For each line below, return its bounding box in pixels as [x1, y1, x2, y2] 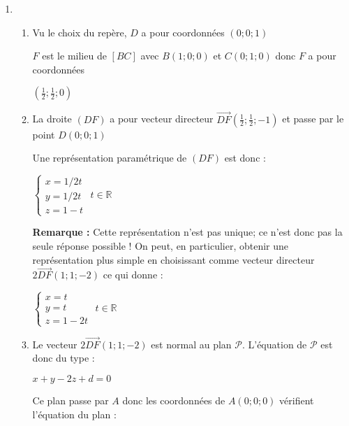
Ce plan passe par [32, 392, 109, 407]
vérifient [279, 392, 314, 407]
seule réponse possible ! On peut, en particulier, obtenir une [32, 238, 289, 253]
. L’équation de [242, 336, 307, 351]
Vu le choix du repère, [32, 24, 127, 39]
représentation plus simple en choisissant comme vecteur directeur [32, 252, 315, 267]
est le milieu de [42, 48, 107, 63]
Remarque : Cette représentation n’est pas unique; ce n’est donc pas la [32, 225, 343, 239]
